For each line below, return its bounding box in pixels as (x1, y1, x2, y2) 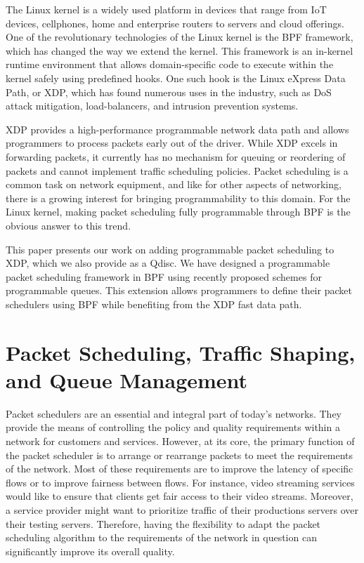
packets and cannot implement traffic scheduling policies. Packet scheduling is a (6, 163, 349, 178)
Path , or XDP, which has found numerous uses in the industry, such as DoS (6, 84, 332, 99)
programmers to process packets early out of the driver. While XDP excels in (6, 135, 338, 150)
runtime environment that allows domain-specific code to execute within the (6, 57, 334, 72)
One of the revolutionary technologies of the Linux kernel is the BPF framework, (6, 29, 353, 44)
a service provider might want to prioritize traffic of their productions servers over (6, 502, 358, 517)
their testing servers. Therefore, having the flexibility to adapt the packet (6, 516, 321, 531)
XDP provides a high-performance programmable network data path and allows (6, 121, 349, 136)
